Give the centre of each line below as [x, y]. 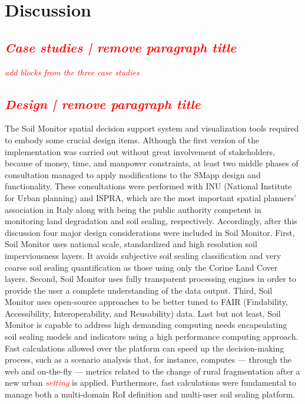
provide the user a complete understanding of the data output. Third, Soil [139, 290]
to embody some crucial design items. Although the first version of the [132, 139]
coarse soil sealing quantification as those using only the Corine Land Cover [141, 267]
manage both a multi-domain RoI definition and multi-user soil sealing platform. [150, 394]
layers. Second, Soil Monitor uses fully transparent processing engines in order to [150, 279]
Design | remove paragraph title [103, 104]
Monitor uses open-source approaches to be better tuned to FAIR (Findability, [146, 302]
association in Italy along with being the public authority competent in [133, 209]
